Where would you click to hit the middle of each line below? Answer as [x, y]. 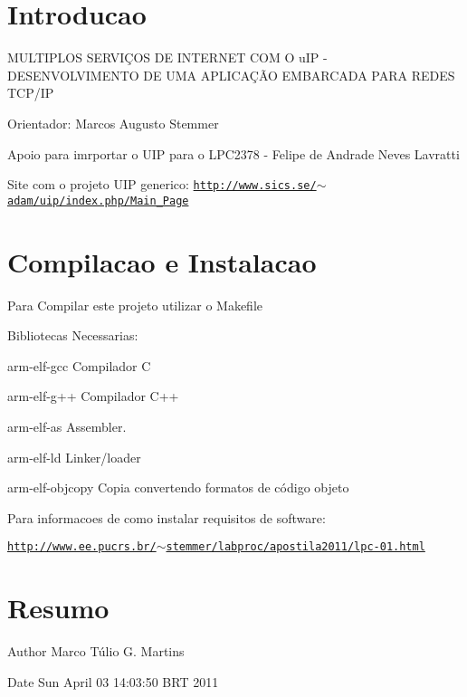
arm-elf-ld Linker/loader [74, 457]
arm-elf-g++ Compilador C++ [93, 396]
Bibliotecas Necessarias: [73, 335]
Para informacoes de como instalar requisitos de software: [167, 517]
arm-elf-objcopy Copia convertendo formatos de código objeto [178, 487]
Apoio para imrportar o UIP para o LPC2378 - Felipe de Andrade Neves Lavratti [233, 153]
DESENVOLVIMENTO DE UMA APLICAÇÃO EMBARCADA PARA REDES [231, 75]
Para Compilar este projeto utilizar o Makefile [135, 305]
